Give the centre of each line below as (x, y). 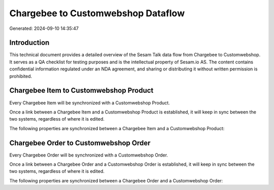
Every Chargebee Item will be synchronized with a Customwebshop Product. (90, 103)
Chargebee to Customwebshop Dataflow (97, 13)
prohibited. (21, 76)
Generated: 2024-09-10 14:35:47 (44, 28)
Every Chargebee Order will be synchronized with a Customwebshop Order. (89, 155)
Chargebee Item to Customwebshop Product (81, 90)
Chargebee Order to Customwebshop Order (80, 143)
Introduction (29, 43)
